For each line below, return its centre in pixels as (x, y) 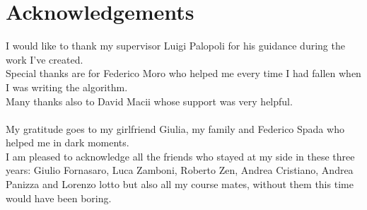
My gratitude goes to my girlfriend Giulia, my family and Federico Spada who (175, 128)
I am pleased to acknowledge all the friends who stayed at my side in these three (180, 156)
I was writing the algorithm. (67, 87)
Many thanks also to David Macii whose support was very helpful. (149, 101)
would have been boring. (59, 198)
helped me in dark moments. (68, 142)
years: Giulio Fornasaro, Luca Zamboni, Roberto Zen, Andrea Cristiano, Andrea (180, 170)
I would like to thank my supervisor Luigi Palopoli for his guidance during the (175, 46)
